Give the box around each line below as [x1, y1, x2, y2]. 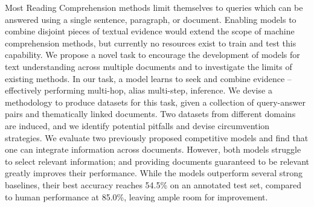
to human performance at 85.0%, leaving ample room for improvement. [5, 190, 268, 203]
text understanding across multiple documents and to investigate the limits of [5, 60, 292, 72]
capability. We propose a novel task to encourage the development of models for [5, 48, 300, 61]
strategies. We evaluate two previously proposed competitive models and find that [5, 131, 309, 144]
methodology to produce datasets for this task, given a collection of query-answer [5, 95, 306, 108]
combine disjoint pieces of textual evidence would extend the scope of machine [5, 25, 295, 37]
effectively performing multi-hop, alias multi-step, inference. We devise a [5, 84, 272, 97]
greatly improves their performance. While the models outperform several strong [5, 167, 303, 179]
